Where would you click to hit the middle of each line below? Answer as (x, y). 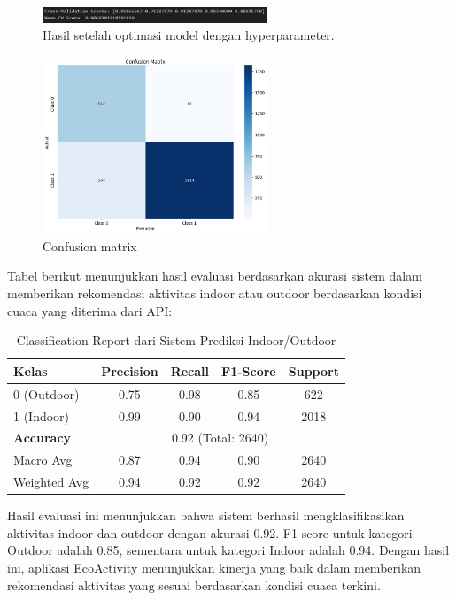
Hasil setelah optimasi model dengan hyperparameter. (189, 35)
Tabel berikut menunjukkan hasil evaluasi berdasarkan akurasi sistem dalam (215, 276)
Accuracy (43, 438)
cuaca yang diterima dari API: (90, 310)
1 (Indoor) (42, 415)
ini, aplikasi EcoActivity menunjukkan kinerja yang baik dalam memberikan (214, 567)
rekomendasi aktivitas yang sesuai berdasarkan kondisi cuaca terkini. (194, 585)
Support (313, 370)
